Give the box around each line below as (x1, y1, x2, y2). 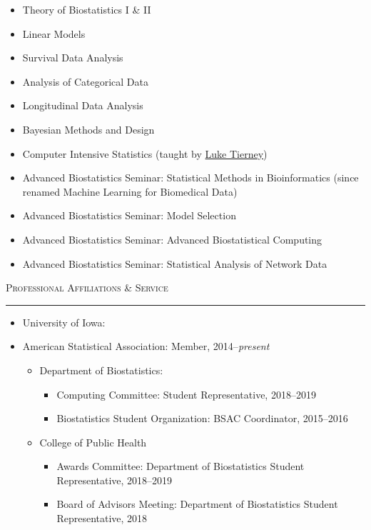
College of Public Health (39, 434, 147, 449)
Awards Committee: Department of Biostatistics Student (56, 459, 305, 474)
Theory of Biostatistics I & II (22, 2, 151, 16)
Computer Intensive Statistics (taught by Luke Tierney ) (22, 146, 268, 161)
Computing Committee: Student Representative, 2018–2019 (56, 386, 316, 401)
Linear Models (22, 26, 86, 41)
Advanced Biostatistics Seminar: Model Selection (22, 208, 236, 223)
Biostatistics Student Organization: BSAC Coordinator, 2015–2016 (56, 411, 348, 426)
